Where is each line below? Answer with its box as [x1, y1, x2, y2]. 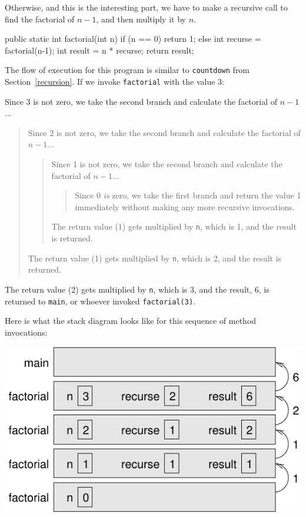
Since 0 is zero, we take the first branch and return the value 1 [75, 189, 301, 201]
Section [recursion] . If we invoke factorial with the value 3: [5, 75, 224, 88]
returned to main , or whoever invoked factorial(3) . [5, 294, 195, 307]
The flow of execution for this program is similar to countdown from [5, 64, 250, 76]
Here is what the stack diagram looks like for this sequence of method [5, 314, 257, 327]
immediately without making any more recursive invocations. [75, 200, 295, 213]
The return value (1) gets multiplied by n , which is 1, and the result [51, 220, 297, 233]
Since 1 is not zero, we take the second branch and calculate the [51, 158, 282, 170]
